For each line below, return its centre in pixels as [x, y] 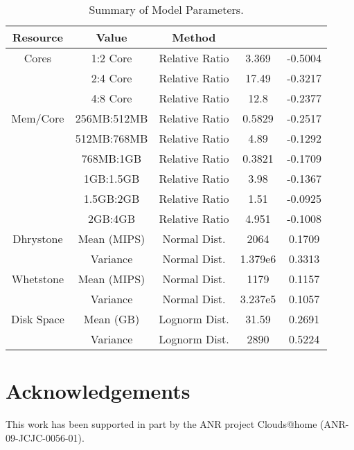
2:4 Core [112, 78]
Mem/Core [38, 118]
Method [194, 37]
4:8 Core [112, 98]
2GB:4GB [112, 218]
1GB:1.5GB [112, 178]
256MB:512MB [112, 118]
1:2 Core [112, 58]
